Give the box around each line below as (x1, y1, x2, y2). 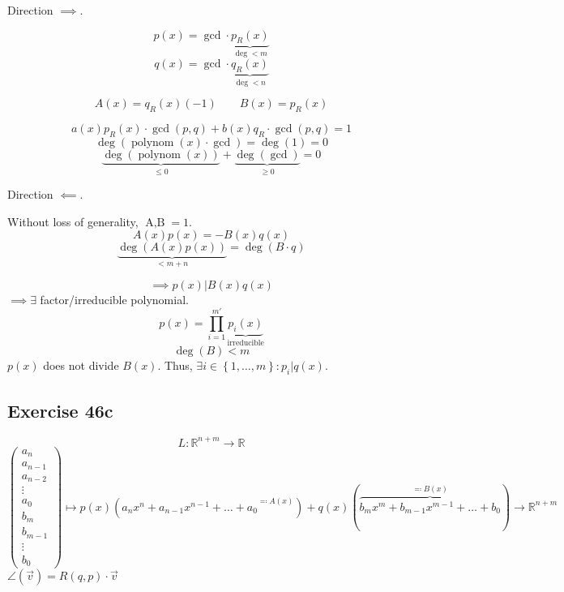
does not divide (43, 357, 119, 374)
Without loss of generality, (7, 212, 139, 230)
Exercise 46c (7, 397, 113, 423)
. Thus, (157, 357, 193, 374)
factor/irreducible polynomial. (40, 290, 189, 307)
